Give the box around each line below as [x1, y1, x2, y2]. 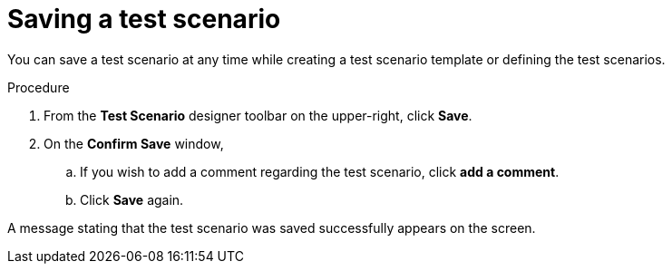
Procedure [7, 79, 70, 95]
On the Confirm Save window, [44, 135, 224, 151]
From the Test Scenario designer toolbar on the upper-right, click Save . [44, 107, 472, 123]
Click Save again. [80, 191, 184, 208]
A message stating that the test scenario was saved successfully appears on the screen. [7, 219, 536, 236]
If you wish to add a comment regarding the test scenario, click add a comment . [80, 163, 560, 179]
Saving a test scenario [7, 4, 281, 34]
